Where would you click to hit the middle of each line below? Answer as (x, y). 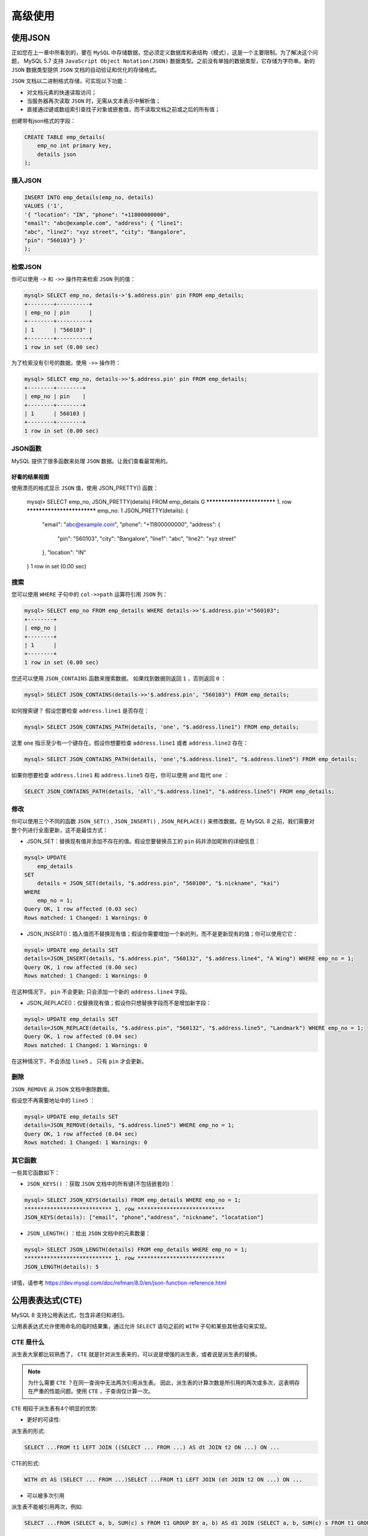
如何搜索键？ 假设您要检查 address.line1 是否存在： (80, 710)
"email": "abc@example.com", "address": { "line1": (104, 223)
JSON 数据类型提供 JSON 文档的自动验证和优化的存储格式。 (86, 69)
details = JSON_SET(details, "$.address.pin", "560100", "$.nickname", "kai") (159, 884)
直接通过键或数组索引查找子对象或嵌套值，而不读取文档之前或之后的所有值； (123, 109)
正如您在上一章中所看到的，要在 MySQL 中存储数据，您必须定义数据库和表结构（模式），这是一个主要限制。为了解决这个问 (165, 53)
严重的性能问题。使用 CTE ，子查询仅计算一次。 (93, 1391)
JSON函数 (27, 449)
